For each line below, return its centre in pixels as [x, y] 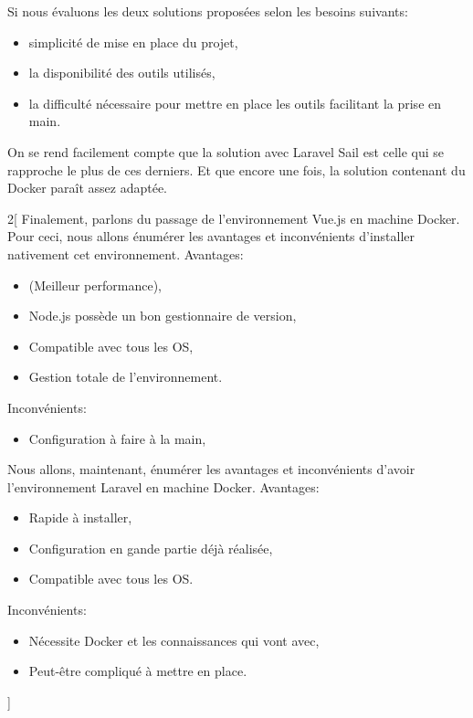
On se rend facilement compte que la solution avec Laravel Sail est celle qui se [226, 151]
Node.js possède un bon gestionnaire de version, [163, 316]
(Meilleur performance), [95, 285]
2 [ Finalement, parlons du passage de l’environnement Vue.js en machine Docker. [234, 218]
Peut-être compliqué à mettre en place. [138, 671]
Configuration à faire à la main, [117, 438]
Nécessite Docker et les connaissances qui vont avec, [174, 640]
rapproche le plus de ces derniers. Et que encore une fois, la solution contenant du [236, 169]
